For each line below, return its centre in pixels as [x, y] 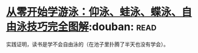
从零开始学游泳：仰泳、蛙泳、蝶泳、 [94, 12]
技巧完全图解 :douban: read [92, 27]
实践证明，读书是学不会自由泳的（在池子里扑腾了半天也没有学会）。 [88, 44]
